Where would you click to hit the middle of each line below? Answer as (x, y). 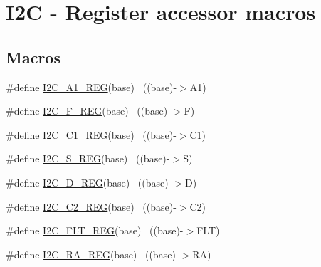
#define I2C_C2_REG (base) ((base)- (91, 206)
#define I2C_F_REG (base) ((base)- (88, 111)
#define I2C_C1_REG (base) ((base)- (91, 134)
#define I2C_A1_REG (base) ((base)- (91, 87)
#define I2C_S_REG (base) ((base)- (88, 158)
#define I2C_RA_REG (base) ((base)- (93, 254)
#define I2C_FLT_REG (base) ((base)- (95, 230)
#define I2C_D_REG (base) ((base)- (89, 182)
